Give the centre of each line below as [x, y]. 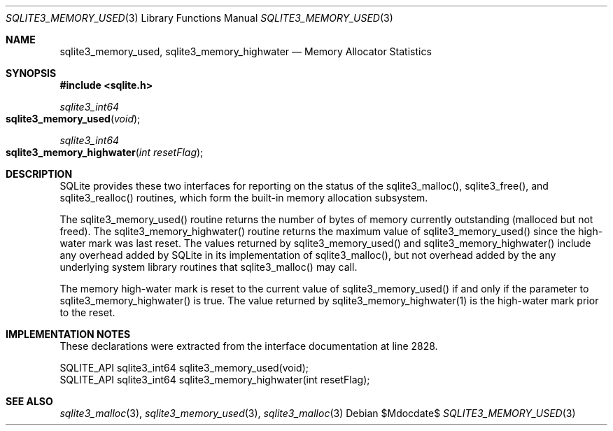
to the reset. [87, 312]
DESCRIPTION [39, 174]
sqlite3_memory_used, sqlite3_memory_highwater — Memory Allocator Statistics [246, 51]
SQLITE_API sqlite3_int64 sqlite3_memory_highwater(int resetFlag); [215, 380]
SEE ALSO [29, 401]
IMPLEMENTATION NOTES [68, 334]
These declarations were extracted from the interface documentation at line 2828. [249, 346]
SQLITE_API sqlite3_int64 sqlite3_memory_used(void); [184, 368]
